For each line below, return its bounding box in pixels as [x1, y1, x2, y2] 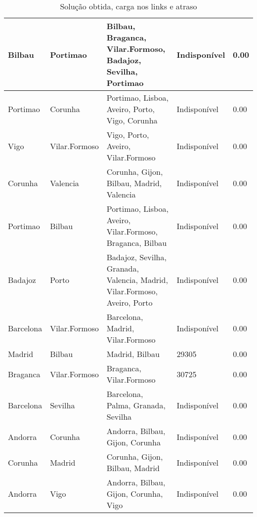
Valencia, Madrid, [106, 274, 168, 285]
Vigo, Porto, [106, 129, 149, 140]
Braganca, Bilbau [106, 237, 167, 248]
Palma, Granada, [106, 399, 166, 411]
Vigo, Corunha [106, 115, 158, 126]
